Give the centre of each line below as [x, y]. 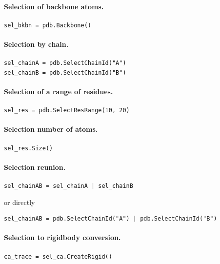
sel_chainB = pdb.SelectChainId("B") [65, 72]
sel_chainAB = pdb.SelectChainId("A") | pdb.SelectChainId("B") [110, 219]
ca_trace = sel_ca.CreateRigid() [58, 256]
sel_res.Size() [29, 148]
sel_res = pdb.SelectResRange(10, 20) [67, 111]
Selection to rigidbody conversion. [62, 237]
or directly [20, 202]
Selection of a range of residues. [59, 91]
